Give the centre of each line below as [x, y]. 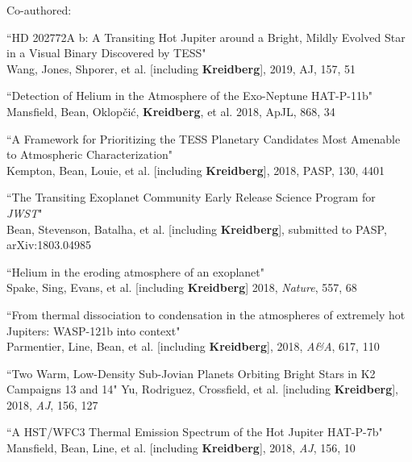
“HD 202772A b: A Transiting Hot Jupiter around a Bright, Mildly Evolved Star [206, 37]
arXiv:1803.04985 [49, 245]
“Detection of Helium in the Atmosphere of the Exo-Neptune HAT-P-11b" [189, 96]
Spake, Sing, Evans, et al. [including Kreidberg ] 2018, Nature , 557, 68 [182, 287]
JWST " [25, 212]
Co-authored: [39, 10]
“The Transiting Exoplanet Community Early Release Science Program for [191, 197]
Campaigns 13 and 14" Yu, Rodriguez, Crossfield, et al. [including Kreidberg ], [203, 389]
